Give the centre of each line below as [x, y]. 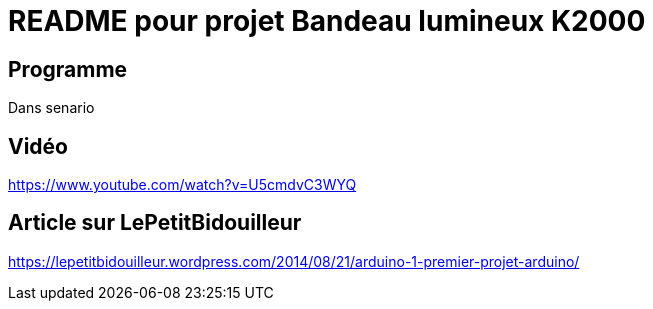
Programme [68, 69]
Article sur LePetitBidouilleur [155, 223]
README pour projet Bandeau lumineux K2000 [327, 21]
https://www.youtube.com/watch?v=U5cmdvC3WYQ [182, 185]
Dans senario [51, 108]
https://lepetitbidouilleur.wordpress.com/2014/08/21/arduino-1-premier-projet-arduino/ [294, 261]
